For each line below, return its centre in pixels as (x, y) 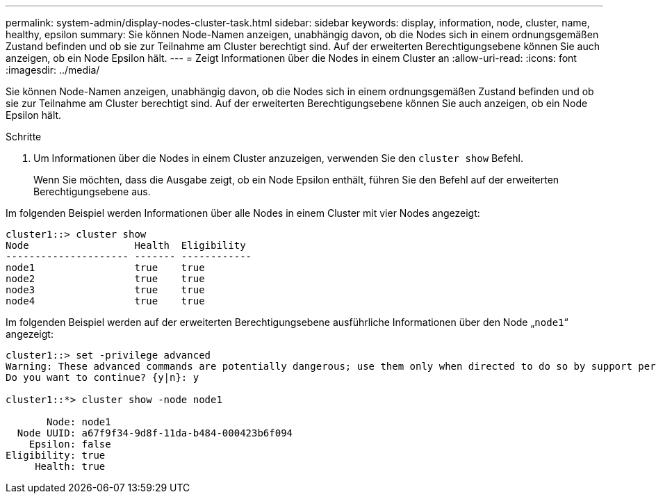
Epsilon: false (70, 444)
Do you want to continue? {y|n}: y (102, 377)
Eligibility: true (56, 455)
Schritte (24, 137)
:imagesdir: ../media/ (53, 70)
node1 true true (105, 268)
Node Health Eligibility (126, 245)
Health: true (70, 466)
